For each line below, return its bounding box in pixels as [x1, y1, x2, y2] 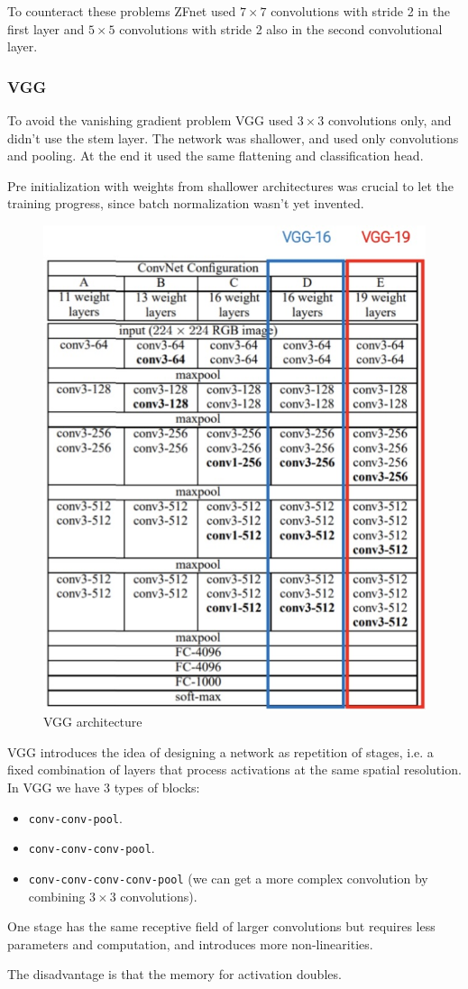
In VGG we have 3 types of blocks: [7, 777, 200, 796]
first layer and [7, 19, 85, 38]
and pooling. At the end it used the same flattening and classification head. [7, 146, 424, 165]
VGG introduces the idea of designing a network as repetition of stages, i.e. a [7, 742, 434, 761]
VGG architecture [43, 712, 142, 731]
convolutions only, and [327, 111, 452, 129]
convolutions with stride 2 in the [271, 2, 451, 20]
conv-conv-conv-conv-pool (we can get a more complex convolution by [28, 868, 428, 887]
